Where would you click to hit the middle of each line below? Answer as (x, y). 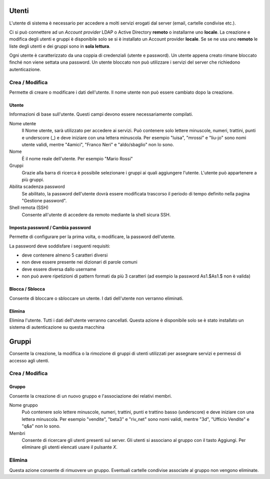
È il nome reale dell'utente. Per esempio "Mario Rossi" (77, 158)
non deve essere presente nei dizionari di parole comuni (79, 262)
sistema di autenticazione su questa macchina (57, 327)
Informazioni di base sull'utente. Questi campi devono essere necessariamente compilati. (101, 114)
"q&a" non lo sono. (41, 426)
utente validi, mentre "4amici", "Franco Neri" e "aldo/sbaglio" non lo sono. (98, 144)
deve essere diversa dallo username (59, 269)
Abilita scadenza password (37, 187)
